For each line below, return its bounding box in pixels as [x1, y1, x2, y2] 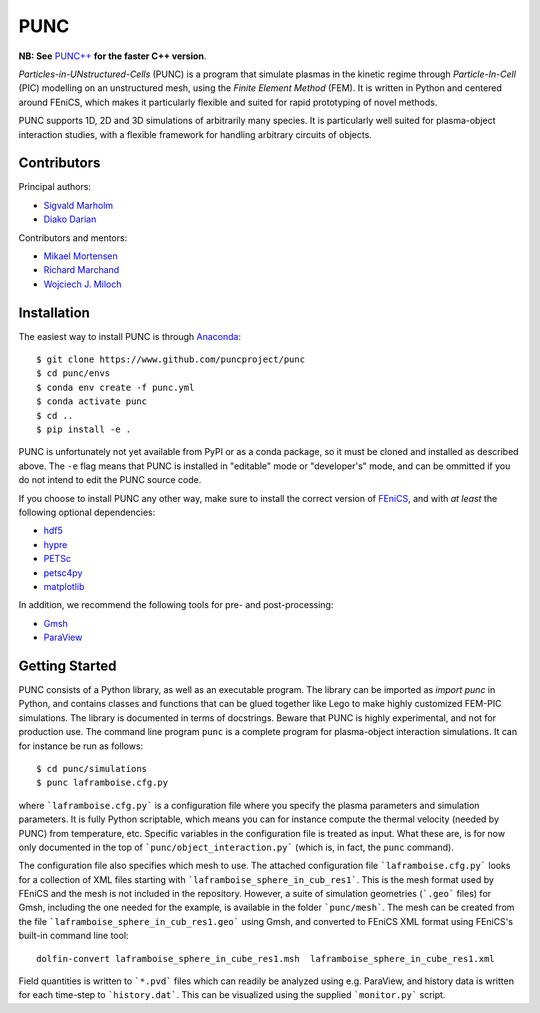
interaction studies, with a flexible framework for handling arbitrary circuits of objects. [18, 128, 372, 140]
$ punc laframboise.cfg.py [36, 777, 169, 789]
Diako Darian [43, 213, 97, 225]
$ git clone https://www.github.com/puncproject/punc [36, 354, 305, 365]
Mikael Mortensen [43, 250, 119, 262]
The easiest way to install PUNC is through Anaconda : [18, 330, 242, 342]
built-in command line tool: [18, 930, 129, 942]
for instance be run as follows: [18, 740, 144, 752]
